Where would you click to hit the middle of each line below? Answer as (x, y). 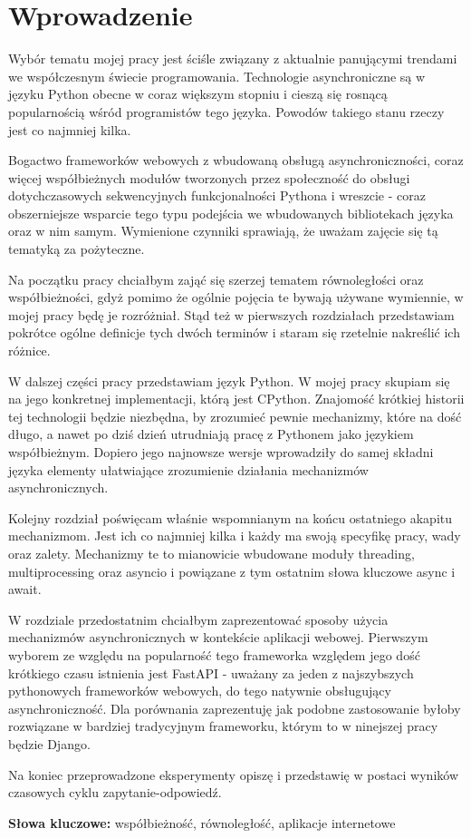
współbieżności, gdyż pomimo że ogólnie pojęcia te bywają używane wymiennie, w (236, 297)
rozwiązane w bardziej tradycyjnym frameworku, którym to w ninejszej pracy (223, 726)
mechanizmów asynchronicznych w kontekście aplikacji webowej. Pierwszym (218, 637)
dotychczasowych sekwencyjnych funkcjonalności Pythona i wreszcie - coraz (217, 195)
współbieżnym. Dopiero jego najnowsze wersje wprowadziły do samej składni (221, 452)
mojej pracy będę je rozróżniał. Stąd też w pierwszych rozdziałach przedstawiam (231, 314)
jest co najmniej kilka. (70, 129)
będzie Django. (49, 743)
